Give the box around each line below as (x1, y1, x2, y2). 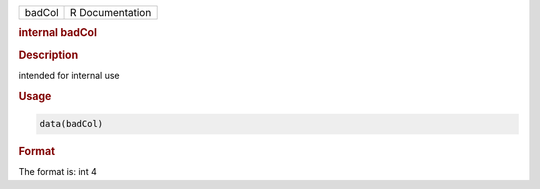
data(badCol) (39, 118, 104, 130)
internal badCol (18, 26, 97, 40)
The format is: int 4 (18, 166, 97, 178)
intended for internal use (18, 69, 120, 81)
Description (18, 48, 79, 62)
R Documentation (70, 6, 152, 19)
